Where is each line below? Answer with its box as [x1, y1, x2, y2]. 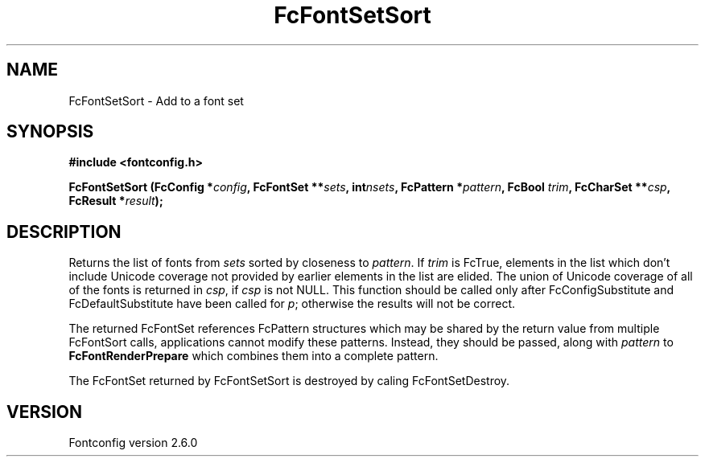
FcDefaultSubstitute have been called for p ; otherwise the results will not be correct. [68, 297, 515, 311]
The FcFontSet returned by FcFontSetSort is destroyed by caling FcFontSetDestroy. [68, 374, 510, 388]
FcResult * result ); [68, 194, 163, 208]
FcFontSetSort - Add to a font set [68, 93, 244, 108]
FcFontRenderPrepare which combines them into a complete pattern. [68, 349, 439, 363]
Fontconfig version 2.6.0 [68, 436, 198, 450]
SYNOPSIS [6, 121, 94, 142]
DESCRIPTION [6, 221, 122, 242]
